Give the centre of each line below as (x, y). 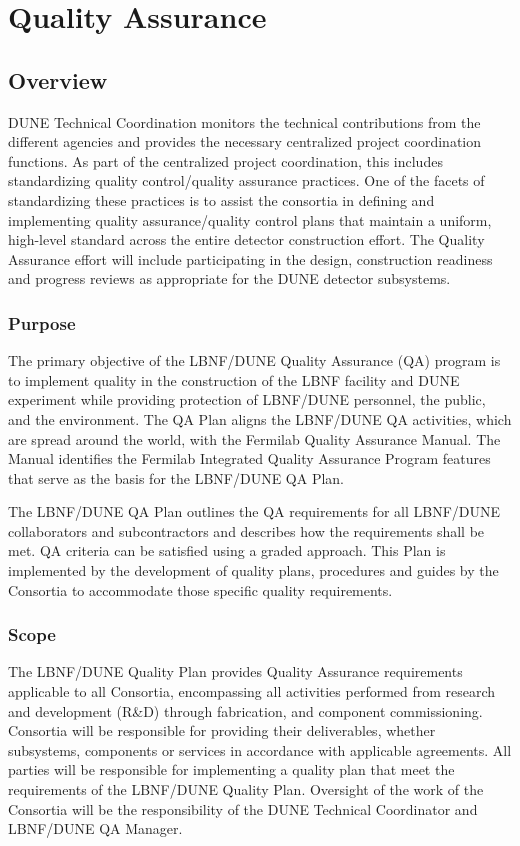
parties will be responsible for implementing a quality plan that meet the (231, 769)
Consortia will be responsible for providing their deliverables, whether (222, 730)
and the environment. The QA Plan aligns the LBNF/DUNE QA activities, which (260, 418)
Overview (58, 79)
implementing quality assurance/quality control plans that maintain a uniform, (250, 219)
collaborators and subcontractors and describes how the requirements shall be (246, 530)
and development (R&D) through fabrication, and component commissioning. (245, 710)
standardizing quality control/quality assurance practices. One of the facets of (246, 180)
